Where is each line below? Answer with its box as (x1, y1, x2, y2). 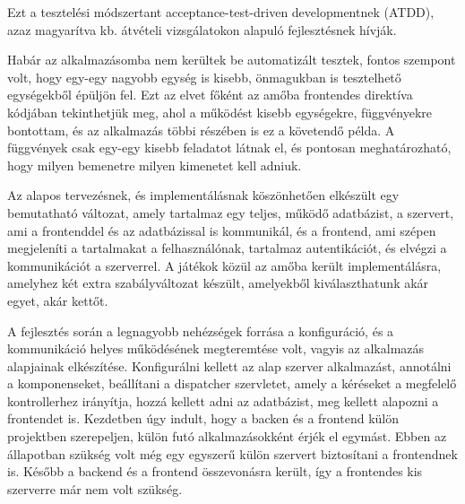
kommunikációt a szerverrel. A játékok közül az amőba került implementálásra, (7, 256, 442, 274)
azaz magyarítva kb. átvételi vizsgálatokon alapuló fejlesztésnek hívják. (7, 20, 397, 39)
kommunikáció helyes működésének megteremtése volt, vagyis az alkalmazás (7, 339, 425, 358)
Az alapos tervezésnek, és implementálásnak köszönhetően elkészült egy (7, 186, 400, 204)
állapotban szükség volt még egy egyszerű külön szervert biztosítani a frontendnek (7, 444, 458, 463)
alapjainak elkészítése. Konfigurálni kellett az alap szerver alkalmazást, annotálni (7, 356, 452, 375)
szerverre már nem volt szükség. (7, 479, 183, 498)
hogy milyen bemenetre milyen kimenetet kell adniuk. (7, 155, 302, 174)
